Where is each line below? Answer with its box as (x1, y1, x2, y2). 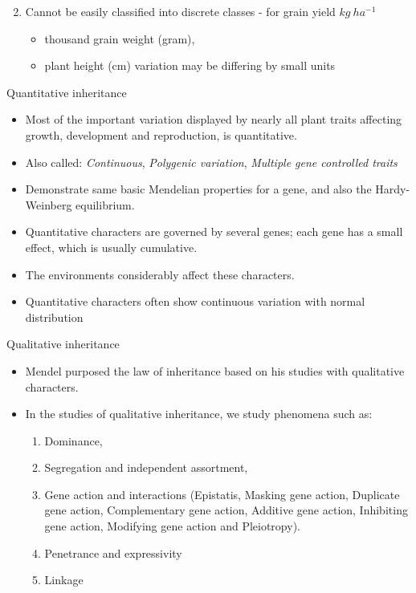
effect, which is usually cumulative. (25, 238, 198, 255)
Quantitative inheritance (6, 83, 127, 100)
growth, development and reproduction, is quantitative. (25, 126, 297, 143)
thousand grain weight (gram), (44, 30, 195, 47)
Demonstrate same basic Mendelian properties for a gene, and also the (25, 181, 372, 197)
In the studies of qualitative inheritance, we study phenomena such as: (25, 405, 373, 422)
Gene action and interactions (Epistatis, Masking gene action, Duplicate (44, 485, 400, 502)
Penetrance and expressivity (44, 544, 182, 561)
